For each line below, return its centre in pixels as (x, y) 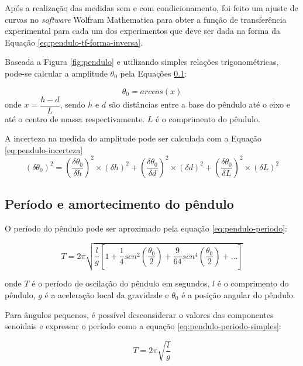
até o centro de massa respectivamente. (75, 118)
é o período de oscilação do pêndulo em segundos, (121, 283)
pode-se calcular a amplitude (56, 73)
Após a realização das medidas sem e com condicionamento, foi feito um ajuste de (151, 8)
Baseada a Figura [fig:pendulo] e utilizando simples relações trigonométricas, (142, 62)
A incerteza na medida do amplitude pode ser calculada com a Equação (133, 138)
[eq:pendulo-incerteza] (44, 149)
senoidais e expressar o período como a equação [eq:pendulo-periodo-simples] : (143, 326)
